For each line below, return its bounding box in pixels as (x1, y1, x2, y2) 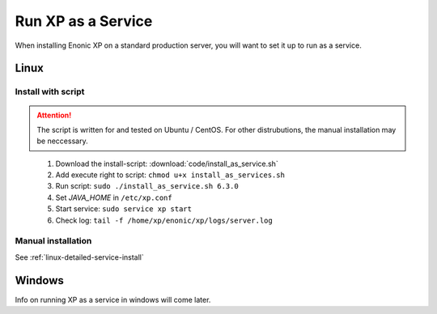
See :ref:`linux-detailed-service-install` (15, 252, 145, 262)
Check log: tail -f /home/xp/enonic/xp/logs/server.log (55, 215, 273, 225)
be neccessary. (36, 136, 88, 146)
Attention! (36, 110, 72, 120)
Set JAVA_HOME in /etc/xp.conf (55, 193, 173, 202)
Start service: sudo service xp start (55, 204, 192, 214)
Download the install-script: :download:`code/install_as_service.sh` (55, 159, 278, 168)
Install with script (15, 86, 85, 97)
